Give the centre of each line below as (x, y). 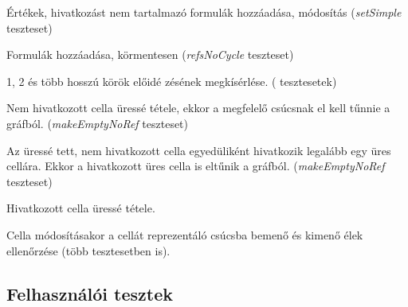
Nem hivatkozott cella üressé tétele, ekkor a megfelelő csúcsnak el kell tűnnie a (198, 108)
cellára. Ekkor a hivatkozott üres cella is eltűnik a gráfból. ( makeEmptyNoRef (196, 166)
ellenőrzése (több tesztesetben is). (88, 250)
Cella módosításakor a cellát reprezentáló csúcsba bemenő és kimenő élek (185, 234)
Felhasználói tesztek (90, 293)
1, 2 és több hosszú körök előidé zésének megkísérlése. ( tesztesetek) (172, 81)
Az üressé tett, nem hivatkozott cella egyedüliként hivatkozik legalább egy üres (199, 150)
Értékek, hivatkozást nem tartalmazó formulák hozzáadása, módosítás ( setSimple (204, 12)
